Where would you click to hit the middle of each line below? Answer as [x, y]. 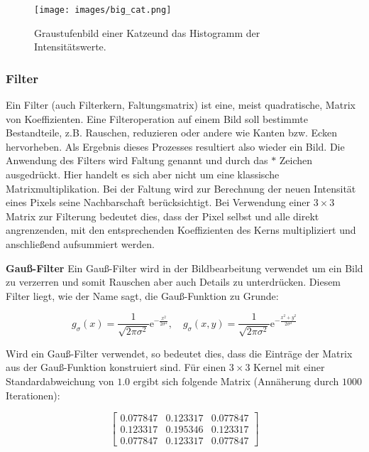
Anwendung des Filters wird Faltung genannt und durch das [137, 160]
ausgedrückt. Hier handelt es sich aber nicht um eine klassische [143, 174]
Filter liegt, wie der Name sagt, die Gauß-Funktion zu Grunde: [142, 295]
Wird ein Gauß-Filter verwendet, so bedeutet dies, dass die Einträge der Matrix [179, 353]
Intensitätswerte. [70, 47]
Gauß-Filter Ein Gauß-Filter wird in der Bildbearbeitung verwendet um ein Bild [184, 268]
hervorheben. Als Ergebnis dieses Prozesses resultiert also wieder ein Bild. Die [175, 146]
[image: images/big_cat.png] [103, 10]
